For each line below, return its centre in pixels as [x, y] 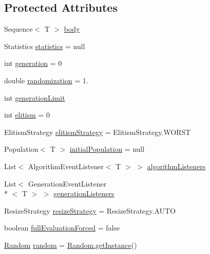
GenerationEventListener [67, 183]
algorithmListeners [176, 166]
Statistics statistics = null [45, 46]
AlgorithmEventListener [66, 166]
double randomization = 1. [46, 80]
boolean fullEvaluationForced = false [62, 228]
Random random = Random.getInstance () [71, 245]
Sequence [18, 29]
